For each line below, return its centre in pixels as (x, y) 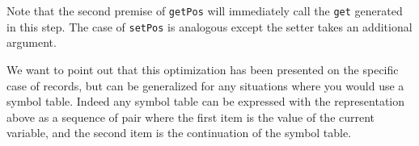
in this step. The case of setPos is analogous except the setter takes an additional (209, 26)
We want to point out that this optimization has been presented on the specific (203, 69)
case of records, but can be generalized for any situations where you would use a (205, 85)
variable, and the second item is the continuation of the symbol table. (179, 133)
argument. (32, 42)
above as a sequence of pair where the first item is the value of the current (191, 117)
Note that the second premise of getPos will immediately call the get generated (205, 10)
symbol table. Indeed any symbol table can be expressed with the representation (206, 101)
